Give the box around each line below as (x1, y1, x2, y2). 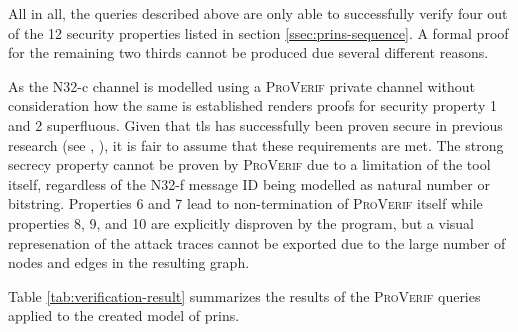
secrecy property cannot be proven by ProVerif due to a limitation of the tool (8, 154, 491, 175)
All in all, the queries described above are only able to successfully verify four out (8, 3, 508, 23)
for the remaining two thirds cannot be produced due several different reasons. (8, 42, 489, 63)
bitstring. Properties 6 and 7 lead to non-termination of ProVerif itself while (8, 193, 483, 214)
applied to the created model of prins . (8, 305, 240, 326)
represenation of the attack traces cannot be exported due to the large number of (8, 232, 506, 253)
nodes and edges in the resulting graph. (8, 252, 250, 273)
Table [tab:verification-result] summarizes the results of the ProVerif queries (8, 285, 481, 306)
